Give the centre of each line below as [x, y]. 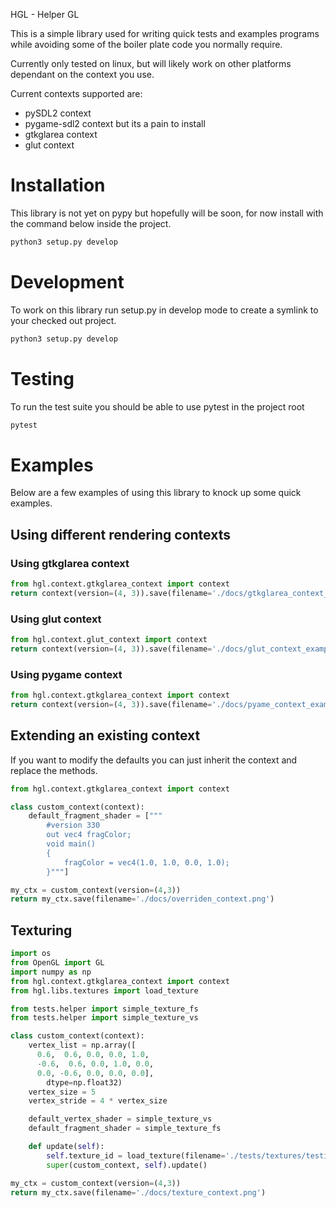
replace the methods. [54, 770]
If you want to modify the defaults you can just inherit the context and [154, 760]
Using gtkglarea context [70, 563]
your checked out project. [63, 320]
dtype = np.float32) [84, 1082]
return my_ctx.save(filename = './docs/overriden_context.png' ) [142, 899]
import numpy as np [51, 972]
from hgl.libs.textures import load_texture [104, 990]
